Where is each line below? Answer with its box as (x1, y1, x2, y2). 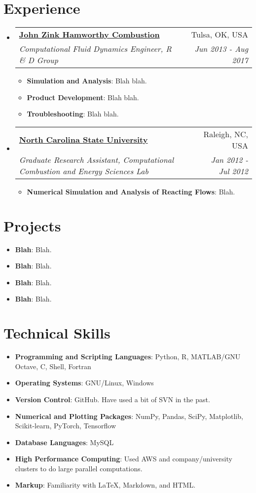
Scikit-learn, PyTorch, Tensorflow (15, 420, 116, 431)
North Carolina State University (19, 134, 148, 146)
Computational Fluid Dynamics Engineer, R (19, 43, 172, 55)
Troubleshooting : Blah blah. (27, 109, 119, 119)
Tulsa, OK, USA (191, 29, 248, 40)
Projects (3, 215, 61, 235)
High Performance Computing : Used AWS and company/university (15, 454, 232, 464)
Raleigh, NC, (203, 128, 248, 140)
